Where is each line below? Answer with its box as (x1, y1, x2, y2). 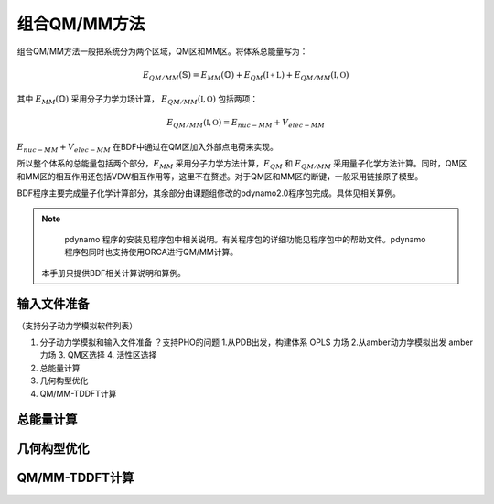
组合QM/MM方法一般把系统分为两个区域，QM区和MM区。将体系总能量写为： (16, 46, 308, 57)
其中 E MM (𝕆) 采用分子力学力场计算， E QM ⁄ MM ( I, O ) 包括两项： (16, 93, 259, 107)
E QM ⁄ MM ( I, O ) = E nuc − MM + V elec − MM (166, 117, 325, 130)
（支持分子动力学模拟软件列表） (16, 320, 137, 331)
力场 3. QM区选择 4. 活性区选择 (39, 349, 157, 360)
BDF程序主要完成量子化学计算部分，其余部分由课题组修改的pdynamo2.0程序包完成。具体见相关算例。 (16, 188, 402, 198)
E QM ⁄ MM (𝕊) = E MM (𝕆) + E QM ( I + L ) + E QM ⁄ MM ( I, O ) (142, 70, 349, 82)
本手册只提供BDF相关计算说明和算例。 (41, 267, 187, 278)
